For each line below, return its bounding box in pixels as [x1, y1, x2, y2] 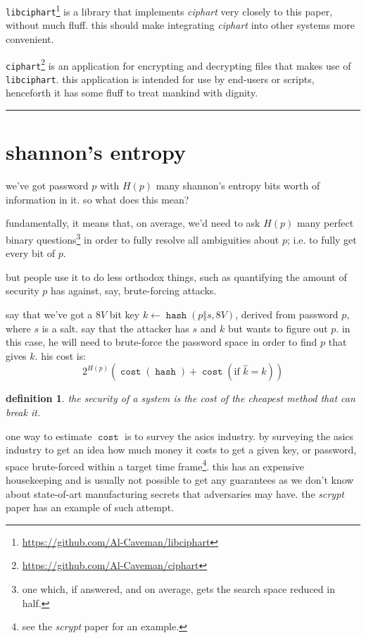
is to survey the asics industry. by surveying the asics [125, 428, 354, 443]
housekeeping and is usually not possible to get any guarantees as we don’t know [6, 473, 354, 487]
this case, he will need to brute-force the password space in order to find [6, 334, 317, 349]
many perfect [296, 215, 354, 230]
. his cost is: [34, 348, 87, 363]
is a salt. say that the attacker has [42, 320, 189, 335]
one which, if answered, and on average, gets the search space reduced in [22, 581, 335, 596]
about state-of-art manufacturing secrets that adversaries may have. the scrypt [6, 486, 344, 501]
